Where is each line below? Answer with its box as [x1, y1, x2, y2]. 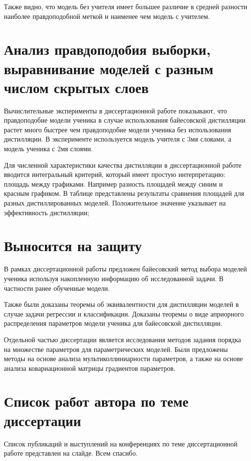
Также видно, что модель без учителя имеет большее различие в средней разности [4, 1, 248, 11]
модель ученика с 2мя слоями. [4, 143, 93, 154]
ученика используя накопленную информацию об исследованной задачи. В [4, 273, 224, 283]
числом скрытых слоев [4, 77, 149, 97]
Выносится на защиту [4, 236, 142, 255]
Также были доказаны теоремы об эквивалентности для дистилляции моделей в [4, 299, 239, 309]
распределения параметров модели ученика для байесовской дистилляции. [4, 318, 222, 328]
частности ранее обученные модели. [4, 283, 110, 293]
